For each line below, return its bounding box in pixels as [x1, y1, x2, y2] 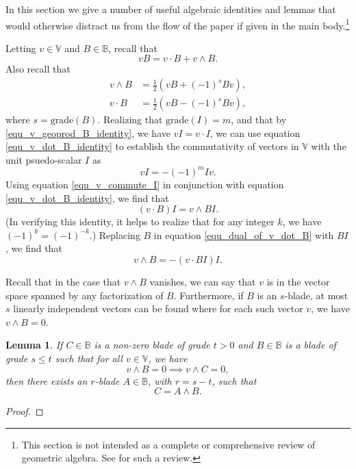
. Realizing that [97, 112, 163, 127]
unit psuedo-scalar [5, 152, 82, 166]
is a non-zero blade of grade [94, 338, 210, 352]
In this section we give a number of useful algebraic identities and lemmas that [5, 2, 336, 16]
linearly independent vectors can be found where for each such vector [13, 301, 303, 316]
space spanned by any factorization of [5, 288, 164, 302]
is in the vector [266, 274, 330, 288]
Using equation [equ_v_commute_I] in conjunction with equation [5, 177, 284, 191]
